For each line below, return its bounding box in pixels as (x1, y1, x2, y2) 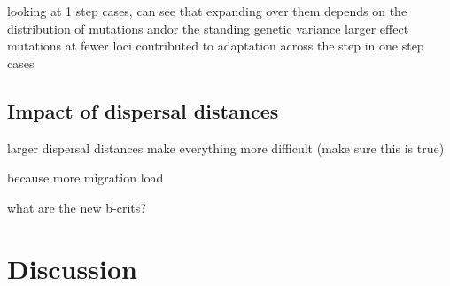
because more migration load (7, 168, 164, 187)
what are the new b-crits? (7, 197, 146, 216)
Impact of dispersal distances (7, 97, 279, 124)
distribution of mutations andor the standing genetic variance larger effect (7, 19, 409, 37)
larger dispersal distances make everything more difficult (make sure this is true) (7, 138, 445, 157)
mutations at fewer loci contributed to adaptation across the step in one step (7, 36, 424, 55)
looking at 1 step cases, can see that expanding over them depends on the (7, 2, 407, 19)
